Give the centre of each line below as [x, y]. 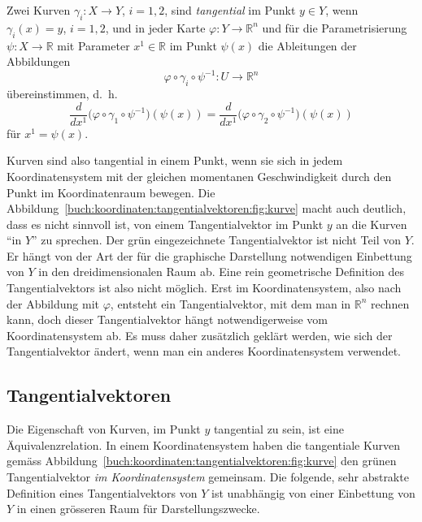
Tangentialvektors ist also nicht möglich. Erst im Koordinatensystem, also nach [204, 288]
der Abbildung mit [53, 303]
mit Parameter [94, 45]
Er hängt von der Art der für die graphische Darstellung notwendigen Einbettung [209, 255]
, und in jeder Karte [155, 27]
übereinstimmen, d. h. [62, 94]
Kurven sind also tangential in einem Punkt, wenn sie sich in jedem [175, 160]
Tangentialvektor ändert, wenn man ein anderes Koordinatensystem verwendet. [204, 351]
